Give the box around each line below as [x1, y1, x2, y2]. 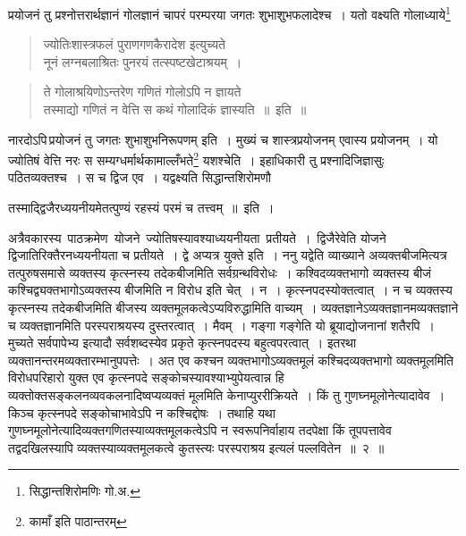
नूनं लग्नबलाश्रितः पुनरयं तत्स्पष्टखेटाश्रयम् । [43, 52, 242, 71]
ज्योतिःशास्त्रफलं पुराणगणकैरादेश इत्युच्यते [43, 35, 225, 54]
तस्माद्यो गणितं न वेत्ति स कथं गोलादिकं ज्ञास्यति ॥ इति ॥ [43, 100, 307, 119]
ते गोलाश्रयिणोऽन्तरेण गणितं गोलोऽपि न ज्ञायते [43, 82, 241, 101]
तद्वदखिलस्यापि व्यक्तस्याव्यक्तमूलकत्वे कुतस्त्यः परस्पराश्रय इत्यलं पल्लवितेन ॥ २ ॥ [8, 438, 385, 456]
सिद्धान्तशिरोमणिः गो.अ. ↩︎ [29, 482, 141, 500]
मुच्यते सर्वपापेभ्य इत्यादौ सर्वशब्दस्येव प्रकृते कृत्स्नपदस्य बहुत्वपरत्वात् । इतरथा [8, 333, 357, 352]
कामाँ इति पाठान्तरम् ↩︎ [29, 511, 127, 530]
